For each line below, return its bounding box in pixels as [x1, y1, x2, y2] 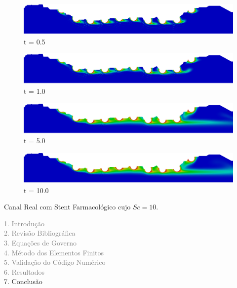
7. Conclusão [4, 276, 42, 287]
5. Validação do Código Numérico [4, 257, 106, 267]
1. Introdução [4, 218, 45, 228]
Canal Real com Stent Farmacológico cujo [4, 202, 131, 212]
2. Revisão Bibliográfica [4, 228, 76, 238]
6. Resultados [4, 266, 45, 277]
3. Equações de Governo [4, 237, 77, 247]
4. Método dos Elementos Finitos [4, 247, 104, 257]
